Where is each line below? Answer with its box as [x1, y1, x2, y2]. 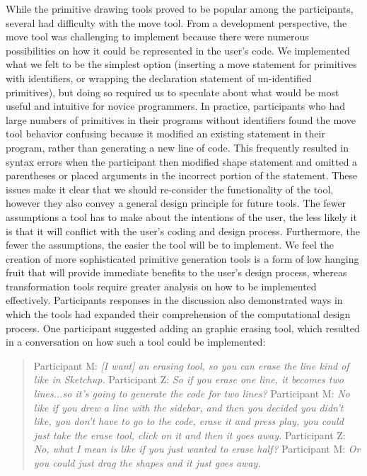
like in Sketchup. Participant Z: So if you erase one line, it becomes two [33, 372, 344, 387]
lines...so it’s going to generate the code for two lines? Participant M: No [33, 386, 350, 401]
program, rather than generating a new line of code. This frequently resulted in [6, 140, 349, 154]
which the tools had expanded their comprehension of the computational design [6, 307, 351, 322]
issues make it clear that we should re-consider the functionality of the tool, [6, 181, 334, 196]
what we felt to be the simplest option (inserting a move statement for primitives [6, 57, 357, 72]
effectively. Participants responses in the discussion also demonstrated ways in [6, 293, 343, 307]
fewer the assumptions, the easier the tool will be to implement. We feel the [6, 237, 334, 252]
